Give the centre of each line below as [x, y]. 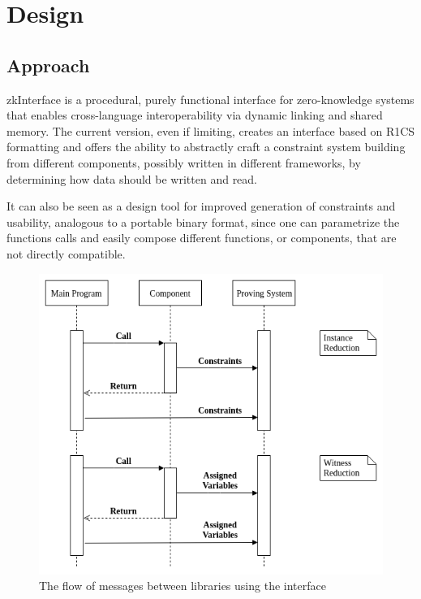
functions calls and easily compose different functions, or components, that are [202, 238]
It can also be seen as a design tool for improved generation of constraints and [201, 206]
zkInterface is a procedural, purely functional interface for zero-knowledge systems [210, 99]
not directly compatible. [66, 253]
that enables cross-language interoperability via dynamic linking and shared [195, 115]
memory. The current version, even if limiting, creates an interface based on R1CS [211, 130]
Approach [48, 65]
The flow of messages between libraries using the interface [183, 586]
